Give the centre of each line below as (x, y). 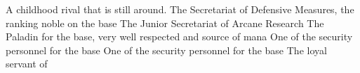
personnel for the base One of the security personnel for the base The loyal (166, 50)
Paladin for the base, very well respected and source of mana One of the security (179, 36)
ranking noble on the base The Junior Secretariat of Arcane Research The (165, 23)
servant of (27, 64)
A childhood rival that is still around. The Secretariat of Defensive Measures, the (180, 9)
